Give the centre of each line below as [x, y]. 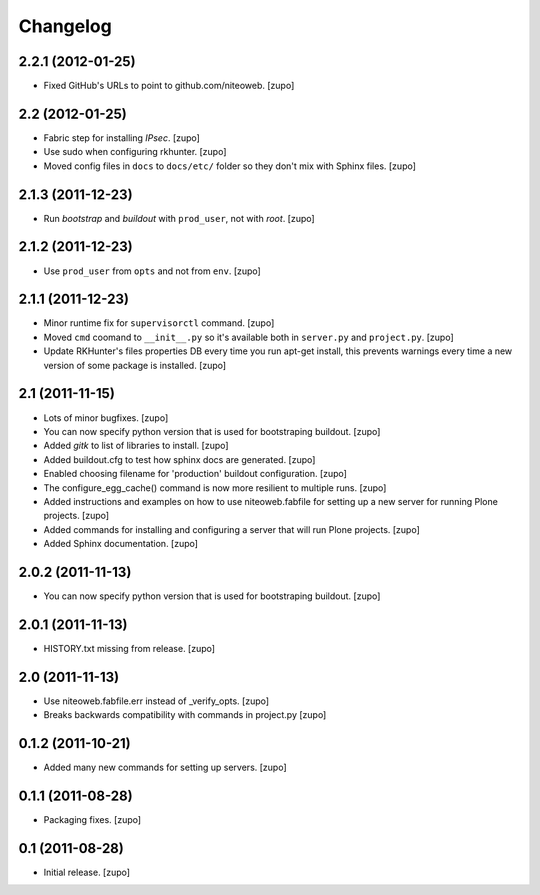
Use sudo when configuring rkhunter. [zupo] [135, 152]
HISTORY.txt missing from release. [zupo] [129, 648]
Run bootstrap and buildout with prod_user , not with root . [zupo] [179, 218]
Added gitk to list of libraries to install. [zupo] [136, 446]
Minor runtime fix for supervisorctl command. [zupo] [159, 323]
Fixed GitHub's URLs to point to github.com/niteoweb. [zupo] [169, 86]
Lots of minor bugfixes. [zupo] [106, 417]
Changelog [65, 26]
